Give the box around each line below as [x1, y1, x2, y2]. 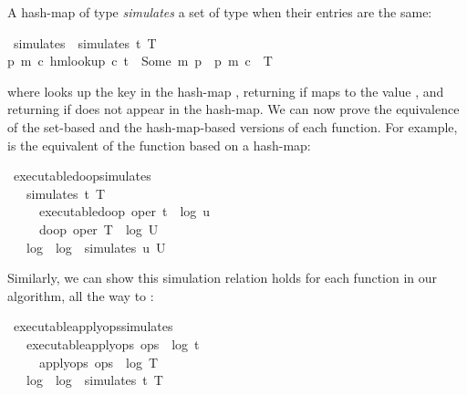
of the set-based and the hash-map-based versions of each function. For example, [7, 117, 458, 136]
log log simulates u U [26, 237, 166, 256]
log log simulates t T [26, 370, 163, 390]
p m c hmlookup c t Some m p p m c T [7, 51, 273, 70]
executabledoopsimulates [13, 166, 151, 185]
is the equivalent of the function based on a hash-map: [7, 135, 311, 154]
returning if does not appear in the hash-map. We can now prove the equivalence [7, 99, 460, 119]
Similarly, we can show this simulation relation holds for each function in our [7, 268, 438, 287]
